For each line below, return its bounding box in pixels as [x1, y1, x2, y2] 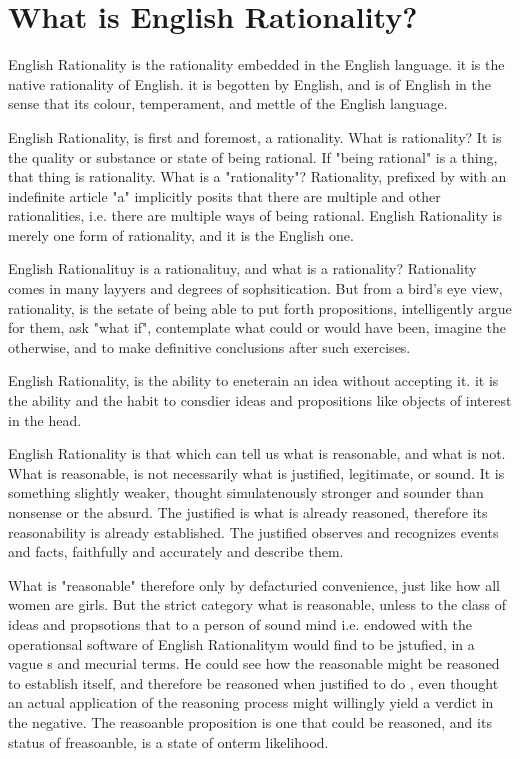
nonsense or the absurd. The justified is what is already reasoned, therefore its [8, 502, 488, 522]
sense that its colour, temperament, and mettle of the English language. [8, 93, 448, 114]
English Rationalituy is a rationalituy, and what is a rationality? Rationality [8, 258, 477, 279]
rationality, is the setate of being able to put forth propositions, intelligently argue [8, 297, 512, 318]
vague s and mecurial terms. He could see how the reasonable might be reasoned [8, 653, 500, 674]
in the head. [8, 409, 82, 430]
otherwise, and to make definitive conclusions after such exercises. [8, 336, 411, 357]
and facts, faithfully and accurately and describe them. [8, 541, 344, 562]
